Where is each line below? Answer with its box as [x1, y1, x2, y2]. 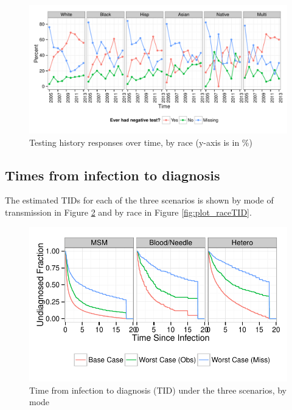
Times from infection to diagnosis [5, 165, 220, 184]
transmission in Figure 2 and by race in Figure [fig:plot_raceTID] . [5, 205, 252, 218]
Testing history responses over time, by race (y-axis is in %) [29, 135, 252, 148]
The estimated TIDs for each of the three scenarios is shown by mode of [5, 194, 274, 207]
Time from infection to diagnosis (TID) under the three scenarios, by [29, 383, 287, 396]
